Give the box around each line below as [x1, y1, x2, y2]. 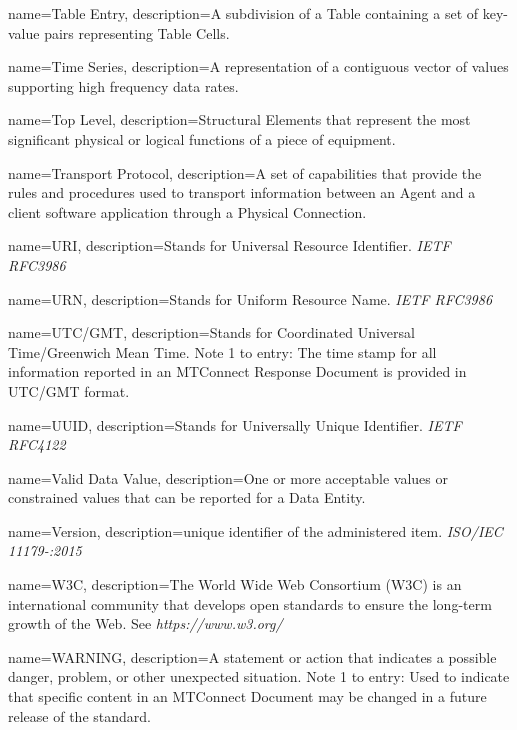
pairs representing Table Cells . [44, 22, 230, 43]
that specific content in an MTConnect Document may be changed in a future [8, 686, 487, 707]
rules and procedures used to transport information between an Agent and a [8, 182, 476, 203]
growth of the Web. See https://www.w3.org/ [8, 613, 283, 634]
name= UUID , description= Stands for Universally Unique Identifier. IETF [8, 414, 462, 435]
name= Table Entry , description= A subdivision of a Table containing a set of [8, 3, 479, 23]
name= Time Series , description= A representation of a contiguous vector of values [8, 56, 509, 77]
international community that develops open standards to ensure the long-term [8, 593, 492, 614]
